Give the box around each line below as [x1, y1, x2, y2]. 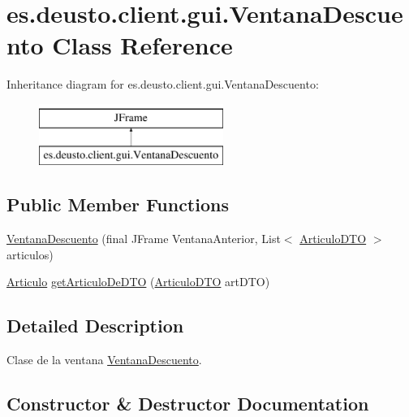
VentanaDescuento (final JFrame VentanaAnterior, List [6, 230, 281, 247]
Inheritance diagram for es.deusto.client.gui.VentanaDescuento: [6, 76, 319, 93]
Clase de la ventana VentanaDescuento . [6, 351, 202, 368]
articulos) [6, 245, 54, 263]
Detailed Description [6, 313, 184, 338]
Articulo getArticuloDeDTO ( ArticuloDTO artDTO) [6, 273, 270, 290]
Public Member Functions [6, 192, 229, 217]
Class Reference [52, 28, 233, 62]
